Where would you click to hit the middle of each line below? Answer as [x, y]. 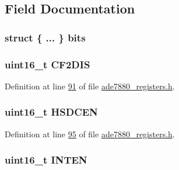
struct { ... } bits [45, 37]
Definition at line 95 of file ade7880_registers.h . [90, 133]
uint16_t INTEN [46, 160]
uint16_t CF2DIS [48, 64]
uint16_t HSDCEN [51, 112]
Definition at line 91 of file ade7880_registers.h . [90, 86]
